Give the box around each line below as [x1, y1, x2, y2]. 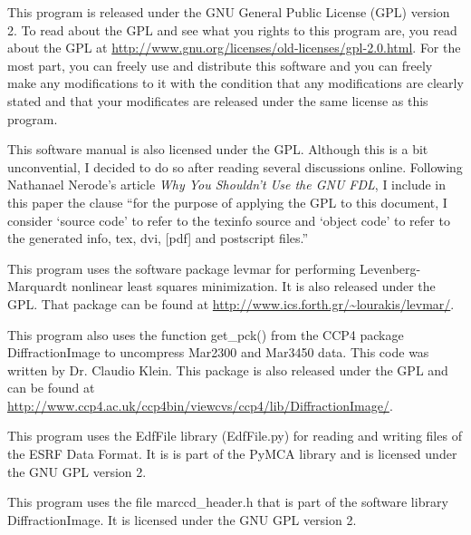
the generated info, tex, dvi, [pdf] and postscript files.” [7, 229, 309, 248]
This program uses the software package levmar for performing [7, 258, 356, 277]
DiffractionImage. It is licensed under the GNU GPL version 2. [7, 510, 357, 529]
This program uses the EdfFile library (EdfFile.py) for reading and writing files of [7, 426, 462, 445]
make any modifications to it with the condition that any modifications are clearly [7, 73, 464, 92]
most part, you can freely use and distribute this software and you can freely [7, 55, 433, 74]
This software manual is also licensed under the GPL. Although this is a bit [7, 140, 428, 159]
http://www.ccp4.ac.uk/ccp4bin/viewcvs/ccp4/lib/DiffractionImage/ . [7, 395, 393, 414]
